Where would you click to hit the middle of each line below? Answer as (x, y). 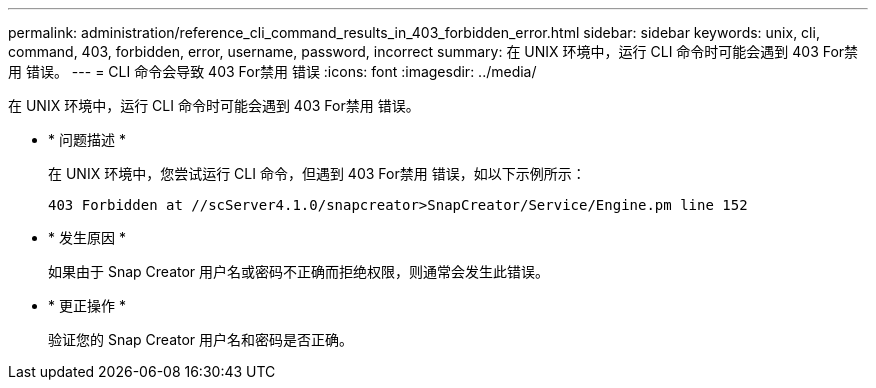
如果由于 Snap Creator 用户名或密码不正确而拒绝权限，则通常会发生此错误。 (299, 271)
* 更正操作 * (87, 305)
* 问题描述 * (87, 139)
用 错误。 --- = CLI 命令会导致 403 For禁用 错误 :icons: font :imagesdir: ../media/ (272, 71)
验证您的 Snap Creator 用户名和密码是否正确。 (201, 339)
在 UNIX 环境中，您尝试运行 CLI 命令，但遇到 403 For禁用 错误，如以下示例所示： (317, 173)
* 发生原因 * (87, 237)
